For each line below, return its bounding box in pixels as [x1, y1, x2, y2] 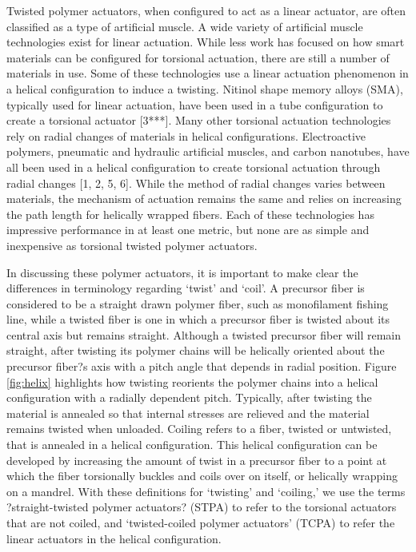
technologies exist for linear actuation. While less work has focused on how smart [6, 34, 405, 50]
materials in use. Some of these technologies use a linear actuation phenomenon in [6, 65, 409, 81]
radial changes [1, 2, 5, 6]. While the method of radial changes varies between [6, 174, 386, 191]
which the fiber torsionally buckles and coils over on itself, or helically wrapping [6, 467, 398, 484]
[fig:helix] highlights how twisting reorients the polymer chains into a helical [6, 373, 378, 390]
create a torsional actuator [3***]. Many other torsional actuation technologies [6, 112, 391, 129]
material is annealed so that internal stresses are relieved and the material [6, 404, 370, 421]
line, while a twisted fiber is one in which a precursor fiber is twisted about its [6, 311, 390, 328]
